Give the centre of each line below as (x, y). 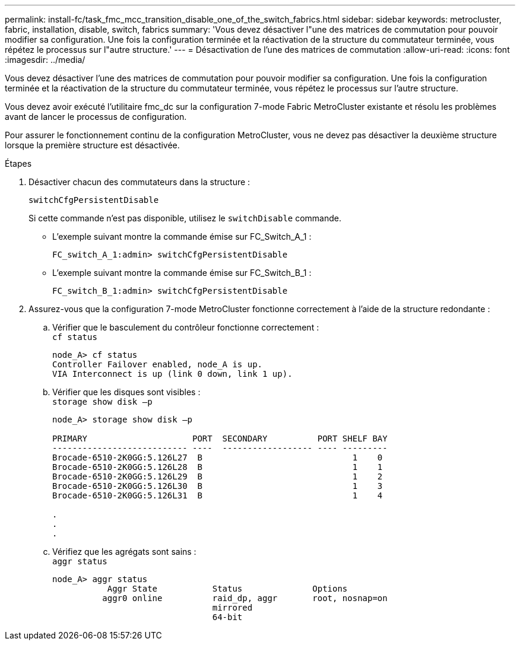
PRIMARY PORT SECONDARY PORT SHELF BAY (220, 439)
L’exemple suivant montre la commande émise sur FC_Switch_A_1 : (182, 236)
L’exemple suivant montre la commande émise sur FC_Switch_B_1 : (182, 273)
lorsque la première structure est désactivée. (92, 145)
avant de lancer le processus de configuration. (96, 117)
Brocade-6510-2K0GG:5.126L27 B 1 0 (218, 457)
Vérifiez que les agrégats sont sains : (124, 552)
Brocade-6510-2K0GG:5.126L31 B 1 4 (218, 495)
